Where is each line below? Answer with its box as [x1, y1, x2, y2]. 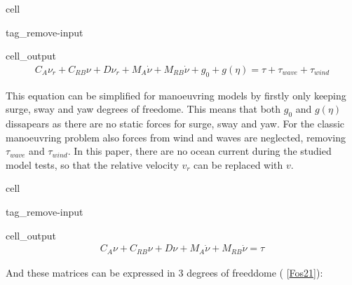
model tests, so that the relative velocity [6, 157, 179, 172]
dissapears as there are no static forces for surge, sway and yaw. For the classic [6, 116, 344, 130]
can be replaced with [194, 157, 283, 172]
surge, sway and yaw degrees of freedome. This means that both [6, 102, 281, 116]
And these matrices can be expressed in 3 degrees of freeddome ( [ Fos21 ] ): [6, 265, 323, 279]
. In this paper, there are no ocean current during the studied [67, 144, 332, 158]
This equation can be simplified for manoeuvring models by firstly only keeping [6, 88, 346, 102]
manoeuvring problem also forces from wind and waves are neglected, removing [6, 130, 346, 144]
